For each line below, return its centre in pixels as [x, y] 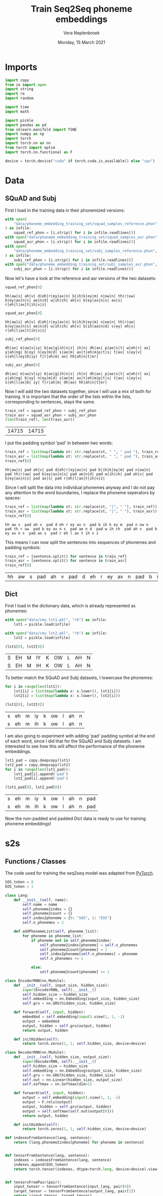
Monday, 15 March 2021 [81, 42]
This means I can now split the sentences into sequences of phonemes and [81, 542]
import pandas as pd [26, 125]
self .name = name [40, 904]
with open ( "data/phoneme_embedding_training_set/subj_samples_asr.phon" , [81, 264]
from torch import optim [30, 148]
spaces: [13, 498]
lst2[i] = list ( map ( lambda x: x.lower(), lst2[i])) [67, 696]
